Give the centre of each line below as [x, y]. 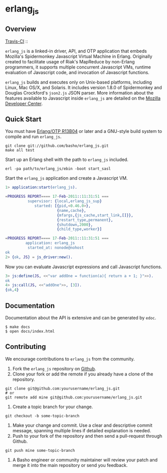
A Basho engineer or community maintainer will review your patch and [85, 460]
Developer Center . [24, 103]
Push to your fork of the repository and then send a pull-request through [87, 436]
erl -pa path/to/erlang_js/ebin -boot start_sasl [58, 169]
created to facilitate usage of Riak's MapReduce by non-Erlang [70, 61]
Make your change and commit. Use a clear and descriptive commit [82, 425]
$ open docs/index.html [30, 331]
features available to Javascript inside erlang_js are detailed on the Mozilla [83, 98]
